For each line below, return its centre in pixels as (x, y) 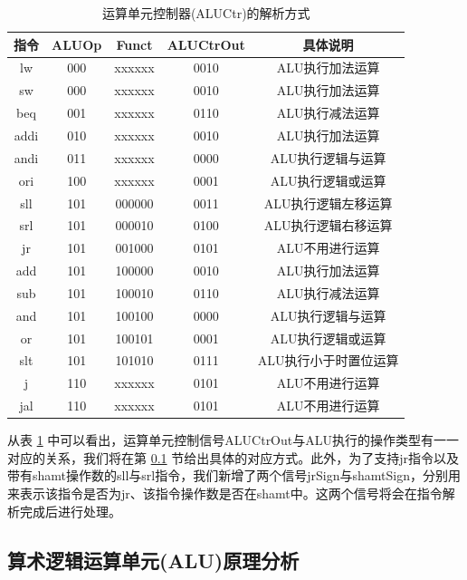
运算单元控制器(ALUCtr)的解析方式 (206, 13)
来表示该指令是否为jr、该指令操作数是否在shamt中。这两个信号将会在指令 (225, 493)
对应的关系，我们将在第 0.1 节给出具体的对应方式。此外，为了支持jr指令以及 (233, 457)
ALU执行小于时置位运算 (328, 360)
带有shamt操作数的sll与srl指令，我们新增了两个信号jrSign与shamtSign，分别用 (234, 475)
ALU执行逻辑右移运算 (328, 225)
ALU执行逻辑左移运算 (328, 203)
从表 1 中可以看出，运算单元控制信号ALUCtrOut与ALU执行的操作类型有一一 (233, 440)
